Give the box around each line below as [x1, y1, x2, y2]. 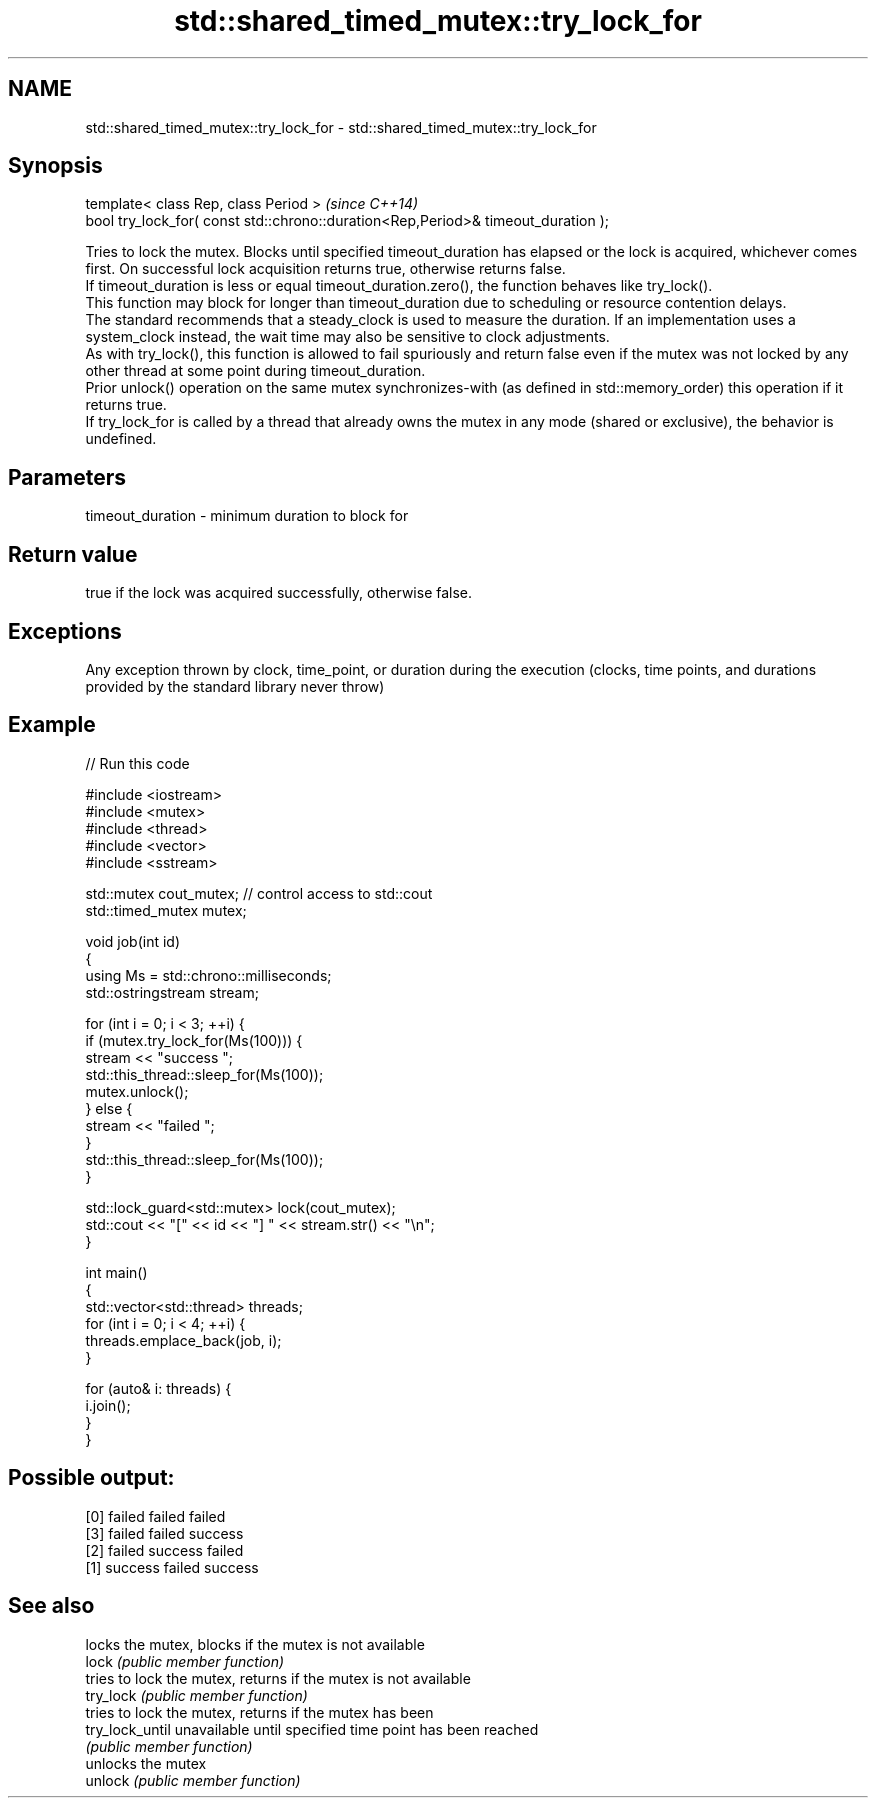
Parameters [8, 464, 126, 490]
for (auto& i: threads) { [85, 1379, 232, 1397]
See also [8, 1593, 95, 1619]
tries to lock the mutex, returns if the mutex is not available [85, 1669, 471, 1687]
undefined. [85, 430, 157, 448]
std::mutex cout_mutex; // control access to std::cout [85, 884, 433, 902]
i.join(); [85, 1396, 131, 1414]
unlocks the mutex [85, 1754, 207, 1772]
